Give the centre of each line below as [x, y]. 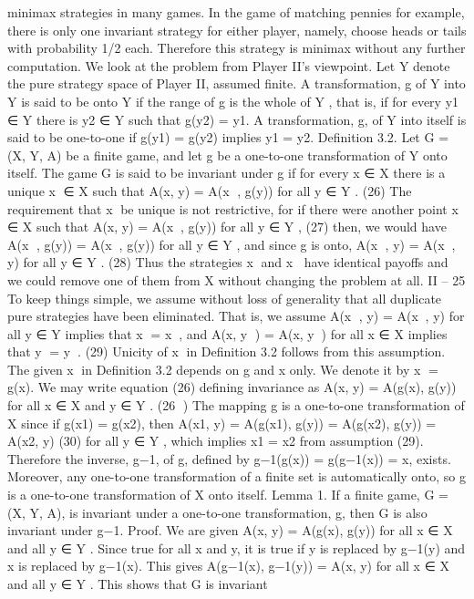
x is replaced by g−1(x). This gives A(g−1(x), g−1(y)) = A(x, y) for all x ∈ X [229, 566]
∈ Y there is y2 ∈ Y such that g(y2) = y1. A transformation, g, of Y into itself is [237, 119]
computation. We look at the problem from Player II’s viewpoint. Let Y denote [229, 65]
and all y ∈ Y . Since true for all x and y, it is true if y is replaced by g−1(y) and [237, 547]
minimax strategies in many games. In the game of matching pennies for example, [236, 12]
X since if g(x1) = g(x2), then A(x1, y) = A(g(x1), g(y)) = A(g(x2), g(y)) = [222, 423]
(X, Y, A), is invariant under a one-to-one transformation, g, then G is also [217, 512]
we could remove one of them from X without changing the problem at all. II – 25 [237, 279]
